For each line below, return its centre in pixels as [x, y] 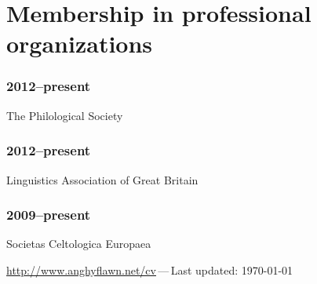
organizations [80, 44]
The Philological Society [65, 115]
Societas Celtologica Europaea [79, 244]
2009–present [49, 215]
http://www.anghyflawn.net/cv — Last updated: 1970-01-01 [150, 270]
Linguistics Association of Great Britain [102, 179]
